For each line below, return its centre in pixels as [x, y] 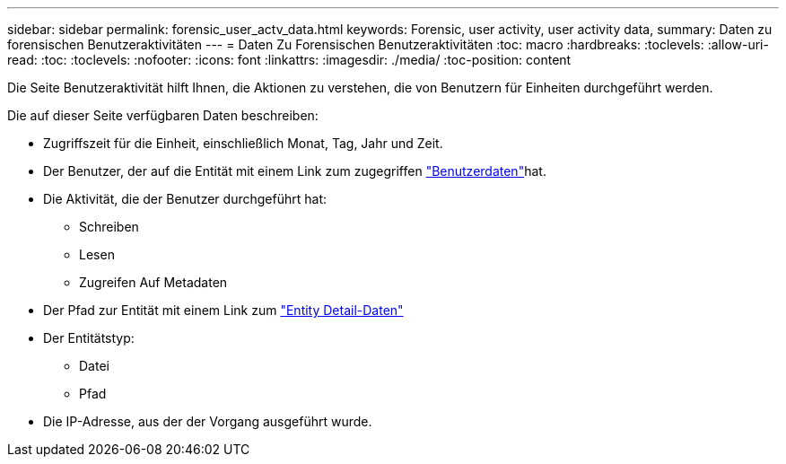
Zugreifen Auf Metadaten [153, 282]
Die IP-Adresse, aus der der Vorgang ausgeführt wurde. [208, 421]
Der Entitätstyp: [89, 338]
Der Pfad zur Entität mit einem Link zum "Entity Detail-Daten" [223, 310]
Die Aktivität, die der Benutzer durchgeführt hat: [185, 199]
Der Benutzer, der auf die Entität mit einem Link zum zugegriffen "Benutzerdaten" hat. [295, 171]
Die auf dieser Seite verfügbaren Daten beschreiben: [163, 115]
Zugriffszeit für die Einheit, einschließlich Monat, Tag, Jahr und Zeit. [243, 143]
